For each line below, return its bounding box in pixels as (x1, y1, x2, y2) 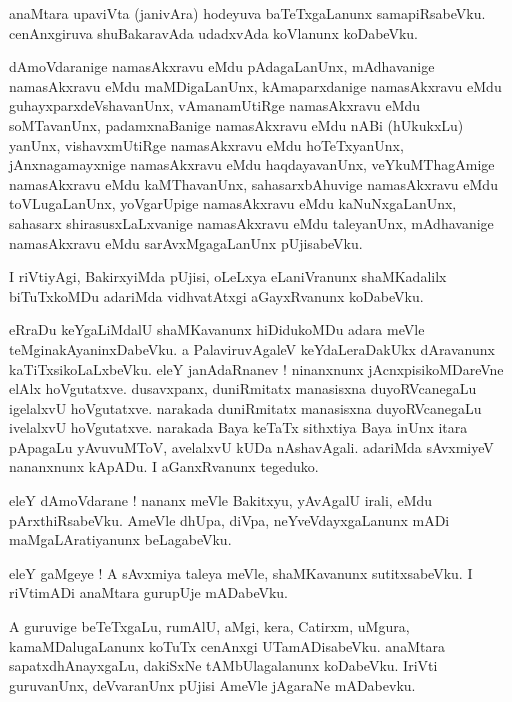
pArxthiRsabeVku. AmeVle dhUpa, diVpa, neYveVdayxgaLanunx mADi (9, 509, 450, 530)
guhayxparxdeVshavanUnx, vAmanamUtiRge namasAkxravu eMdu (9, 95, 421, 116)
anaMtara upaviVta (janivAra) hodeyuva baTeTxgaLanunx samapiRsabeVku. (9, 3, 486, 23)
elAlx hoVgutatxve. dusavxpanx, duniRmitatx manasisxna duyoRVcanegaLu (9, 378, 477, 399)
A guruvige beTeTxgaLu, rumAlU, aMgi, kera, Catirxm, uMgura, (9, 616, 410, 637)
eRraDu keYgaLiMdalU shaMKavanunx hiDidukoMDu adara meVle (9, 319, 425, 340)
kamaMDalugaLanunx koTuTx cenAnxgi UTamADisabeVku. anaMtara (9, 635, 445, 656)
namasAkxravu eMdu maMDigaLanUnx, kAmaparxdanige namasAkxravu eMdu (9, 75, 502, 96)
